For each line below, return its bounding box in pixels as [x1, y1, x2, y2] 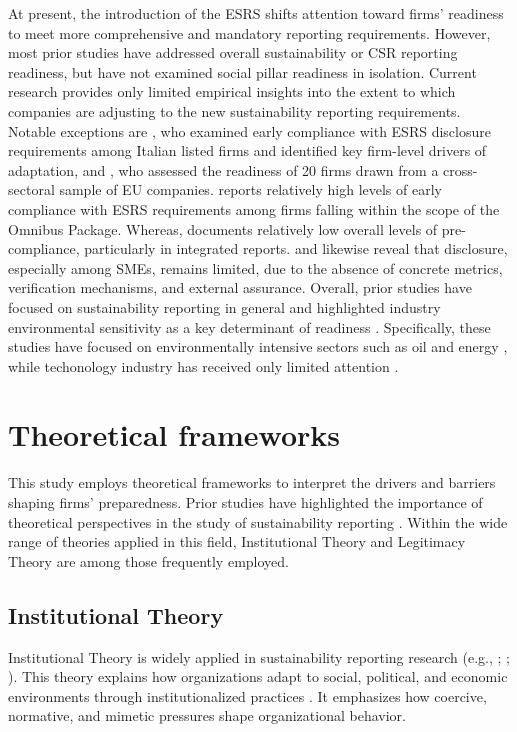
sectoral [8, 179, 55, 200]
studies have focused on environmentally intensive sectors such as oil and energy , [8, 336, 508, 357]
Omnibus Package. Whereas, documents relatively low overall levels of [8, 218, 438, 239]
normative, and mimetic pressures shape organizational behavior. [8, 705, 406, 726]
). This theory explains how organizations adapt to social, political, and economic [8, 666, 508, 687]
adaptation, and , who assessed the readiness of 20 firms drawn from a [8, 159, 439, 180]
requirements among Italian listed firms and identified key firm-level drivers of [8, 140, 487, 161]
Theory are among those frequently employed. [8, 550, 289, 571]
